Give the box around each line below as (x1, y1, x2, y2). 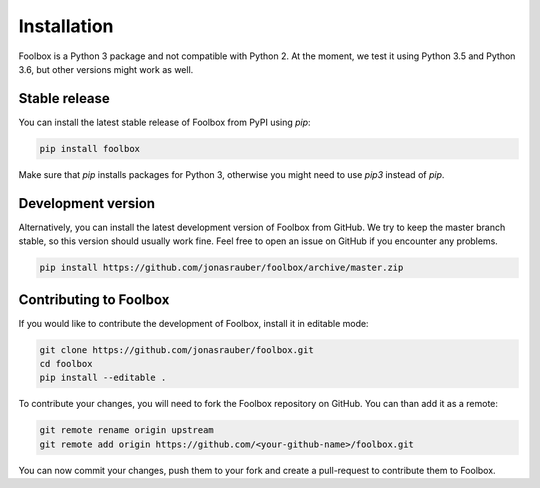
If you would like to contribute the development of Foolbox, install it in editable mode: (18, 317, 369, 329)
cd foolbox (39, 358, 93, 369)
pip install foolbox (39, 143, 140, 154)
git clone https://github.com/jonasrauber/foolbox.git (39, 344, 314, 355)
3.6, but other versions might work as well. (18, 63, 194, 75)
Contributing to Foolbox (18, 291, 170, 308)
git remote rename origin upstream (39, 425, 214, 436)
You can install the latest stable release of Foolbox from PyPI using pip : (18, 116, 311, 128)
